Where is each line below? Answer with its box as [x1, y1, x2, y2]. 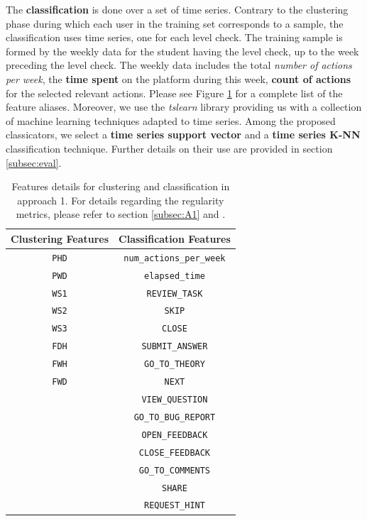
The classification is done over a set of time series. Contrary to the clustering [6, 2, 349, 16]
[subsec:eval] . [6, 155, 62, 170]
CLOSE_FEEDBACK [138, 447, 211, 458]
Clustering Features [11, 231, 109, 246]
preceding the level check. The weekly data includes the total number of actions [6, 57, 352, 72]
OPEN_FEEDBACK [141, 429, 208, 440]
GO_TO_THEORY [143, 359, 205, 370]
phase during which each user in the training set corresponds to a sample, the [6, 16, 344, 31]
